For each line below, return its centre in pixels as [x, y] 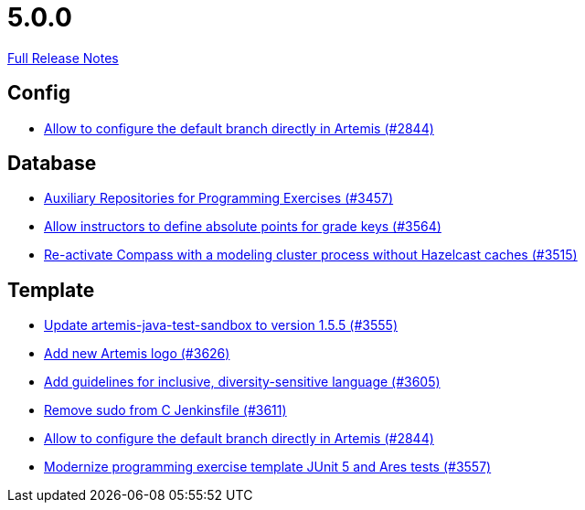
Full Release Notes [63, 58]
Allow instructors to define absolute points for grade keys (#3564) [243, 227]
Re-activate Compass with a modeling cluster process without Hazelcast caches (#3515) [311, 255]
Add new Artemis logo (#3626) [137, 354]
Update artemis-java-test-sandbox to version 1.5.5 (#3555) [221, 325]
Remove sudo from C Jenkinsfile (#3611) [165, 410]
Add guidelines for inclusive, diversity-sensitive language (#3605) [242, 382]
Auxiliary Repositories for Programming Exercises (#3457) [219, 198]
